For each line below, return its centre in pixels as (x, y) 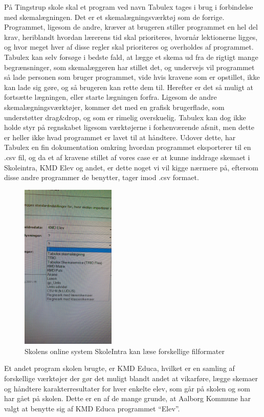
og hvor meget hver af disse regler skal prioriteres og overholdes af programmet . (129, 47)
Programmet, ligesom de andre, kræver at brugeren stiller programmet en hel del (131, 27)
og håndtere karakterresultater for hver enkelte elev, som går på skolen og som (127, 388)
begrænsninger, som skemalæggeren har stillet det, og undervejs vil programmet (129, 67)
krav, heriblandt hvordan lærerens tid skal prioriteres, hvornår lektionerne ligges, (131, 37)
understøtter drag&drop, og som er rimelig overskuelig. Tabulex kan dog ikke (125, 117)
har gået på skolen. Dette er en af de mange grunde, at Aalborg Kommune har (127, 398)
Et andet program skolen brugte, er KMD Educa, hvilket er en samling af (119, 368)
